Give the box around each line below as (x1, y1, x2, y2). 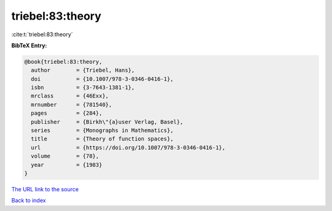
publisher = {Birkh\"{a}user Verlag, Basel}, (31, 118, 184, 125)
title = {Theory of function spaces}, (31, 136, 174, 142)
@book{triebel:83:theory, (24, 58, 103, 65)
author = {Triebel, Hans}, (31, 67, 135, 74)
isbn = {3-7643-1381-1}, (31, 84, 135, 91)
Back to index (11, 197, 46, 204)
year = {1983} (31, 161, 103, 168)
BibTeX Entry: (11, 42, 47, 49)
